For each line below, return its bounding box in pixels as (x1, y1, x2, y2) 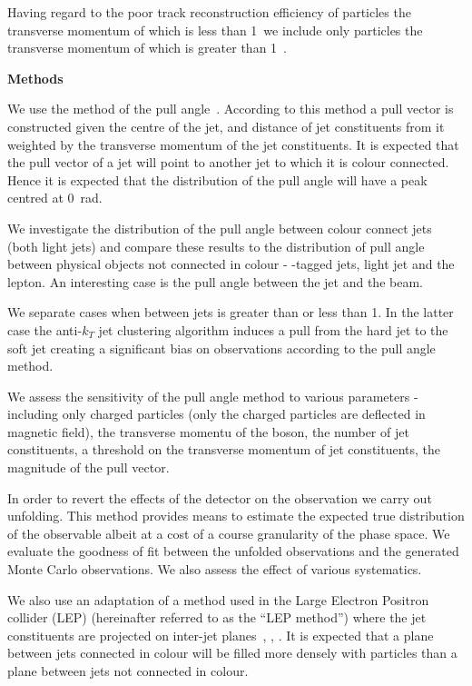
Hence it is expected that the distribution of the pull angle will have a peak (7, 170, 428, 189)
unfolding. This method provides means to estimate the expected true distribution (7, 506, 465, 525)
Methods (7, 68, 64, 87)
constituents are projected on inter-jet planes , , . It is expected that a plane (7, 625, 434, 644)
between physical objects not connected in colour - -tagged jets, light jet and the (7, 254, 455, 273)
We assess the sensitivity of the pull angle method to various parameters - (7, 386, 418, 405)
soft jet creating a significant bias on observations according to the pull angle (7, 338, 436, 357)
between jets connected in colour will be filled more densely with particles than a (7, 643, 457, 662)
